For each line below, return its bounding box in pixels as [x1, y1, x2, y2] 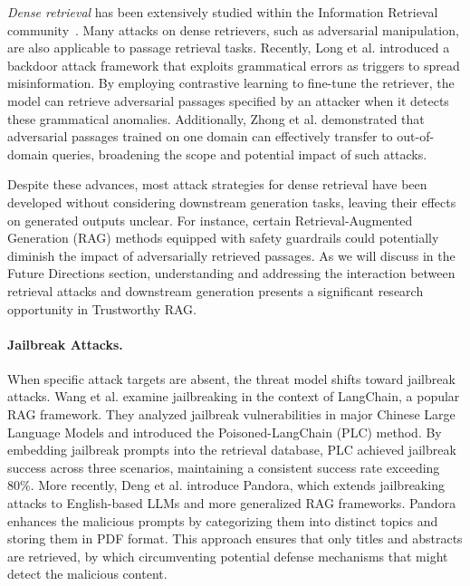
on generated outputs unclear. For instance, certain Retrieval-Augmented [7, 210, 413, 229]
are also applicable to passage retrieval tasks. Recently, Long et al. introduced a [7, 38, 450, 57]
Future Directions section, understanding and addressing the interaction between [7, 264, 456, 283]
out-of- [397, 127, 435, 146]
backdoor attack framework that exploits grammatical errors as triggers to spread [7, 55, 460, 74]
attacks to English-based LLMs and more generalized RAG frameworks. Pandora [7, 494, 456, 513]
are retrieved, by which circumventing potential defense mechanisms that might [7, 546, 448, 565]
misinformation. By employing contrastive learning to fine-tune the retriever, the [7, 73, 455, 92]
